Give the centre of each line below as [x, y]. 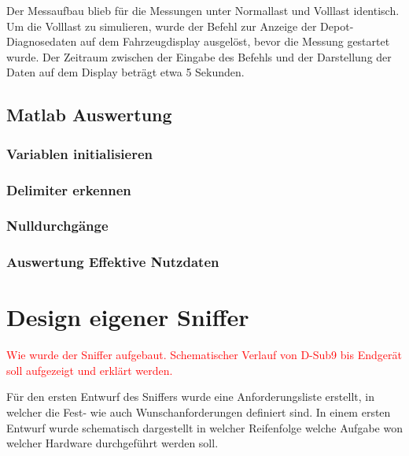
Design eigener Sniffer [128, 317]
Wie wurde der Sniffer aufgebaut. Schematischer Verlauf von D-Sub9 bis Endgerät [204, 355]
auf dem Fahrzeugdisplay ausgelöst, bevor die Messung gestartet [235, 41]
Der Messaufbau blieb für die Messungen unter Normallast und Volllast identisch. [203, 10]
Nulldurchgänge [57, 226]
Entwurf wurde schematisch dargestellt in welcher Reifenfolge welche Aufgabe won [204, 427]
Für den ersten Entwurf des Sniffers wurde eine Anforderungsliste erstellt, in [190, 397]
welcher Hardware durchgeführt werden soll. [112, 443]
